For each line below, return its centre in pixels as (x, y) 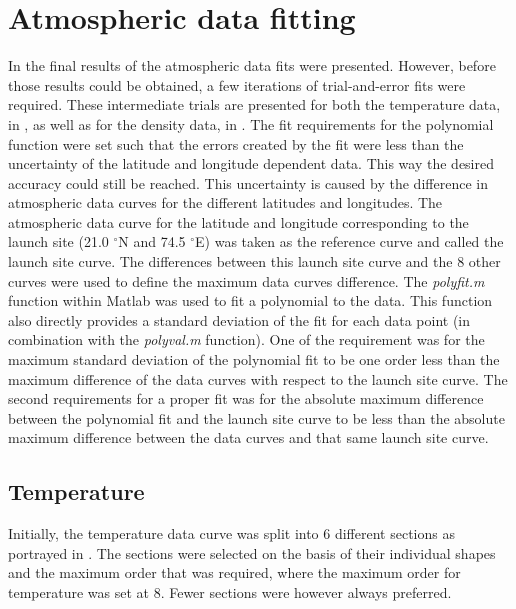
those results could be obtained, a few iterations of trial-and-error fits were (237, 84)
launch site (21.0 (58, 241)
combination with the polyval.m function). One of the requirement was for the (246, 339)
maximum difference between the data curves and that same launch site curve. (248, 437)
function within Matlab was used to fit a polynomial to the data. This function (250, 300)
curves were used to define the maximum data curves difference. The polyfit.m (246, 280)
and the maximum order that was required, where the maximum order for (234, 572)
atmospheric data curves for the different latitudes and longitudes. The (225, 202)
